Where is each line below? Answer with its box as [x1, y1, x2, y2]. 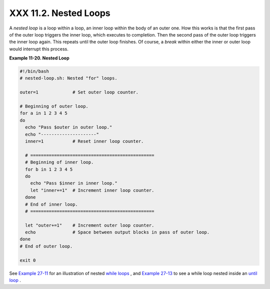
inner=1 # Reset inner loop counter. [25, 138, 144, 144]
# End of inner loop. [25, 201, 78, 207]
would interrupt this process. [9, 45, 68, 52]
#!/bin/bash [19, 68, 49, 74]
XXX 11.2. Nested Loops [9, 7, 111, 18]
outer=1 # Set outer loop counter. [19, 89, 138, 95]
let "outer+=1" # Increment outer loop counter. [25, 222, 154, 228]
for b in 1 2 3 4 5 [25, 166, 73, 172]
